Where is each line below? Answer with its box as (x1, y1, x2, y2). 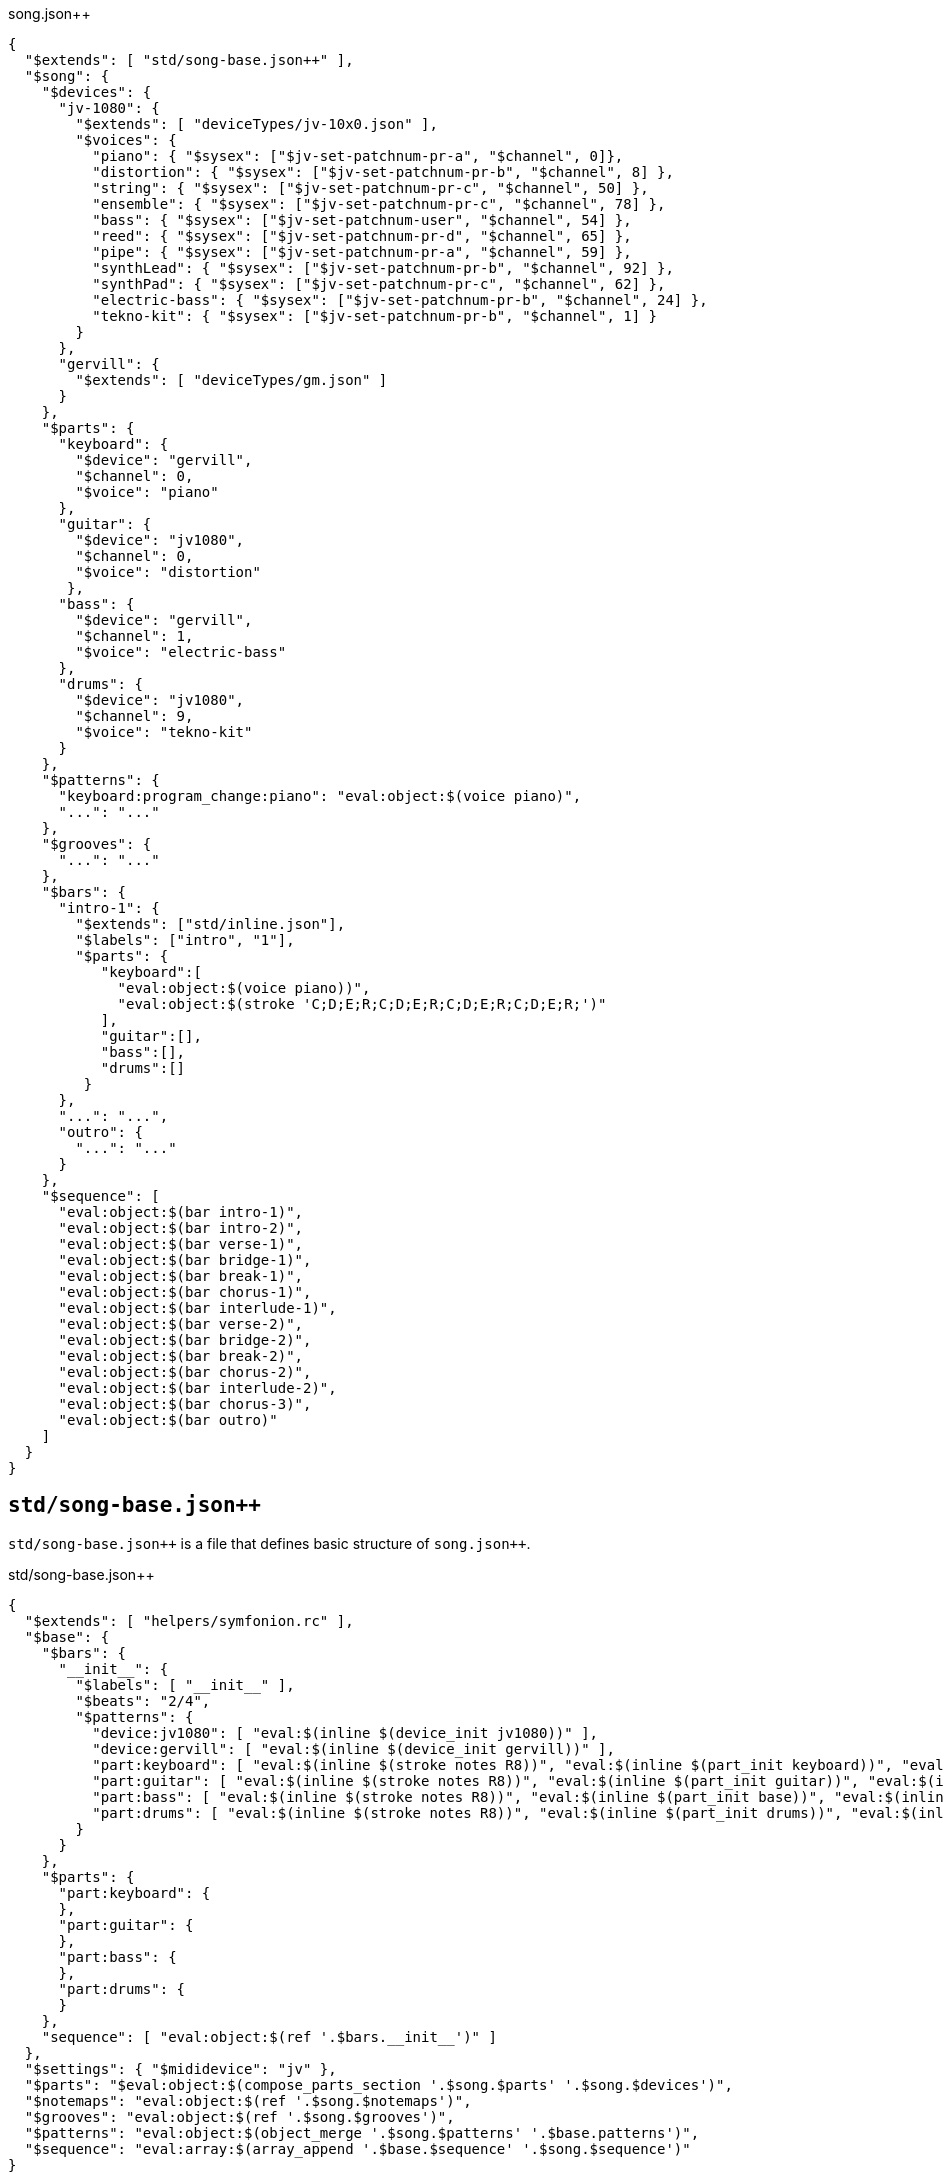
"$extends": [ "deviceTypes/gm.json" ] (75, 372, 388, 388)
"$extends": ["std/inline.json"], (75, 916, 346, 932)
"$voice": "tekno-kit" (75, 724, 253, 740)
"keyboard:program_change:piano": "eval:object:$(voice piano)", (58, 788, 582, 804)
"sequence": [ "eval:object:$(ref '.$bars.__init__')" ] (41, 2028, 497, 2045)
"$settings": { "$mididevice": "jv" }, (24, 2060, 337, 2077)
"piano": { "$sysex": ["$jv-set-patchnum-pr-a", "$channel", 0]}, (92, 148, 624, 164)
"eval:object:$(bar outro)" (58, 1412, 278, 1428)
